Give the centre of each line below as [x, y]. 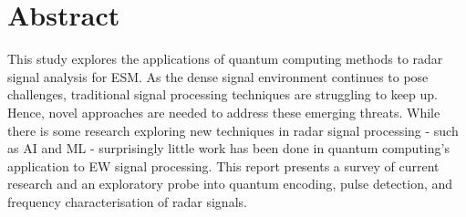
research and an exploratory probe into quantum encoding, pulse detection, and [230, 184]
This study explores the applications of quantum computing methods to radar [225, 59]
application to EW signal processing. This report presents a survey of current [223, 165]
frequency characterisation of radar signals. [127, 201]
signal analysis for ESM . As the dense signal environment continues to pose [218, 76]
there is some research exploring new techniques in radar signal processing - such [233, 130]
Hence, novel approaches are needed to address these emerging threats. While [224, 112]
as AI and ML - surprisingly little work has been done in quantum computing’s [228, 148]
